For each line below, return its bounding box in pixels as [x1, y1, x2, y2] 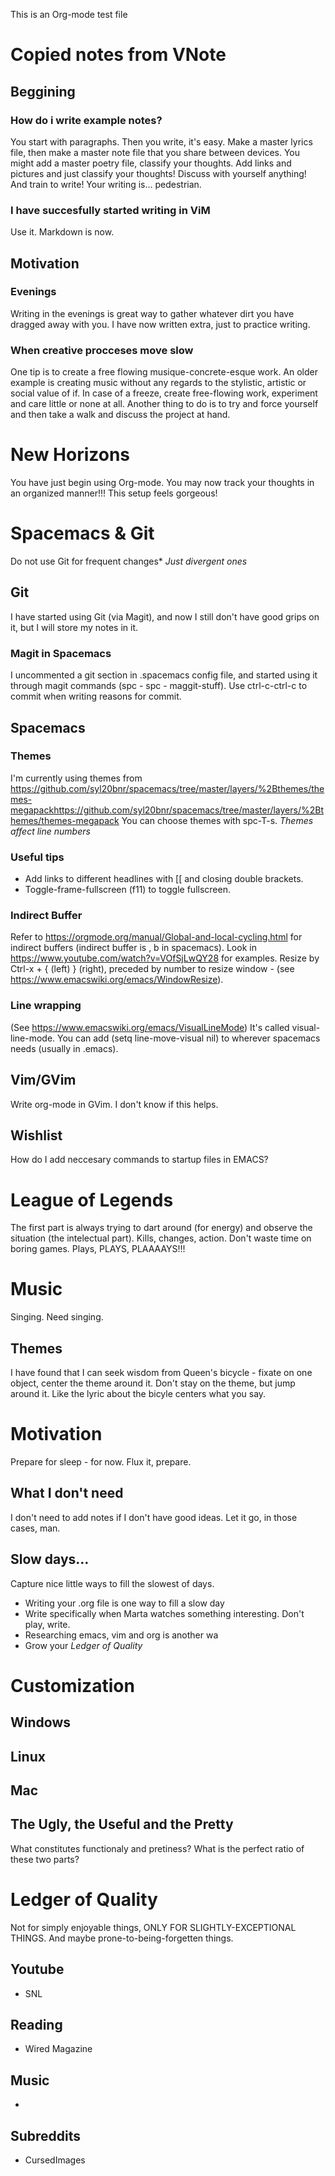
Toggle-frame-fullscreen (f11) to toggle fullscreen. [24, 884, 231, 896]
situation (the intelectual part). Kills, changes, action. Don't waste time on [10, 1232, 312, 1244]
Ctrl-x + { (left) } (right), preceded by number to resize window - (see [10, 963, 295, 975]
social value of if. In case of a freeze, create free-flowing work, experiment [10, 387, 318, 399]
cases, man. [10, 1522, 61, 1534]
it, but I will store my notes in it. [10, 621, 139, 633]
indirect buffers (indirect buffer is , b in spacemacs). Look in [10, 942, 257, 954]
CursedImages [24, 2154, 86, 2166]
